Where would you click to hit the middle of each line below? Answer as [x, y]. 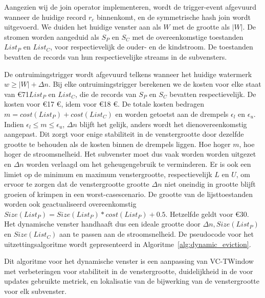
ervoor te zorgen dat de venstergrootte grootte [77, 184]
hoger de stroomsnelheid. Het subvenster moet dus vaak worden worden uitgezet [130, 154]
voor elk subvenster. [35, 291]
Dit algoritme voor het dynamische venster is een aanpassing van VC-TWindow [129, 261]
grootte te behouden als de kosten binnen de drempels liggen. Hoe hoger [117, 144]
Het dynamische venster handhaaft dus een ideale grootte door [102, 224]
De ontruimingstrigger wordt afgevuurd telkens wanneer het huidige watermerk [128, 74]
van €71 [17, 94]
